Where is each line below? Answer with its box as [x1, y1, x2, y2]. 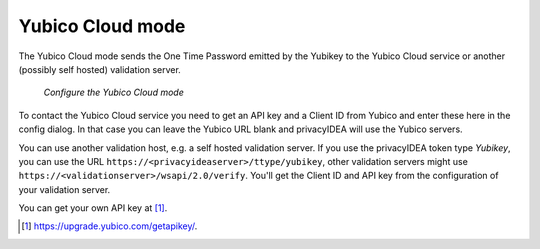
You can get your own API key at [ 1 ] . [18, 202, 168, 214]
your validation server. [18, 183, 111, 195]
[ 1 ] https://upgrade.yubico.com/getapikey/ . [21, 220, 198, 232]
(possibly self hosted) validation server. [18, 63, 182, 75]
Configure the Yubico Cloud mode [43, 86, 184, 99]
